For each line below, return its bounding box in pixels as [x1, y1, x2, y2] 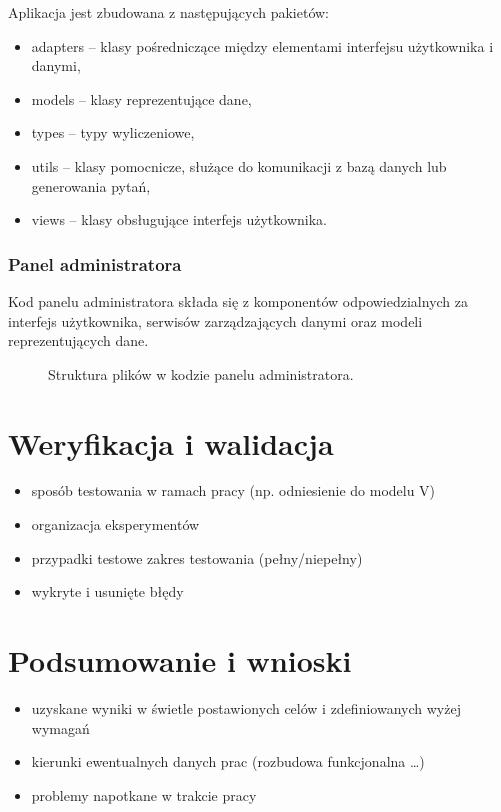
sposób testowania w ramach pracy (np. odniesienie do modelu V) [31, 480, 436, 501]
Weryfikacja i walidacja [8, 422, 334, 463]
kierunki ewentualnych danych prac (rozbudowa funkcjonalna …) [31, 751, 425, 772]
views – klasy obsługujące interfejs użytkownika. [31, 209, 327, 230]
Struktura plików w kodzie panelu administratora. [48, 363, 354, 384]
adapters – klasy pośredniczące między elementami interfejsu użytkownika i [31, 35, 494, 56]
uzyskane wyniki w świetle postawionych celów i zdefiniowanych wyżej [31, 697, 461, 718]
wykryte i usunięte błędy [31, 581, 184, 602]
